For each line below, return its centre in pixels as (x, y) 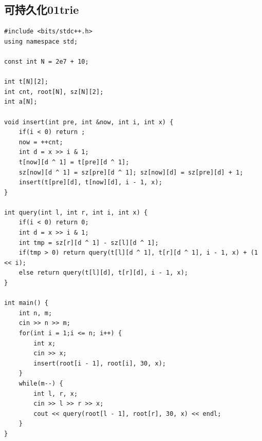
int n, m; (35, 313)
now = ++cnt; (41, 142)
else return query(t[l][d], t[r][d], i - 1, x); (103, 273)
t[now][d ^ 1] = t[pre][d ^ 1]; (74, 162)
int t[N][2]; (26, 82)
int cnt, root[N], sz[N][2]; (54, 92)
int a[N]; (21, 102)
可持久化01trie (42, 9)
